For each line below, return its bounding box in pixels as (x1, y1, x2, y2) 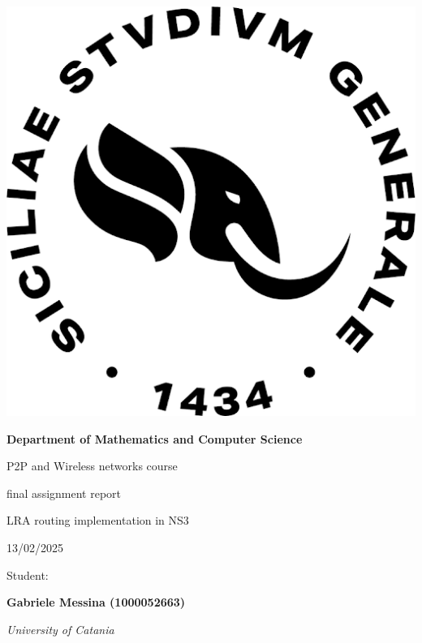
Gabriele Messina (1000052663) (6, 594, 186, 611)
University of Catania (6, 620, 114, 637)
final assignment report (6, 484, 122, 501)
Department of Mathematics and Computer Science (6, 430, 303, 447)
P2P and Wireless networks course (6, 457, 178, 474)
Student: (6, 566, 49, 583)
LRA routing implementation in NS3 (6, 512, 189, 529)
